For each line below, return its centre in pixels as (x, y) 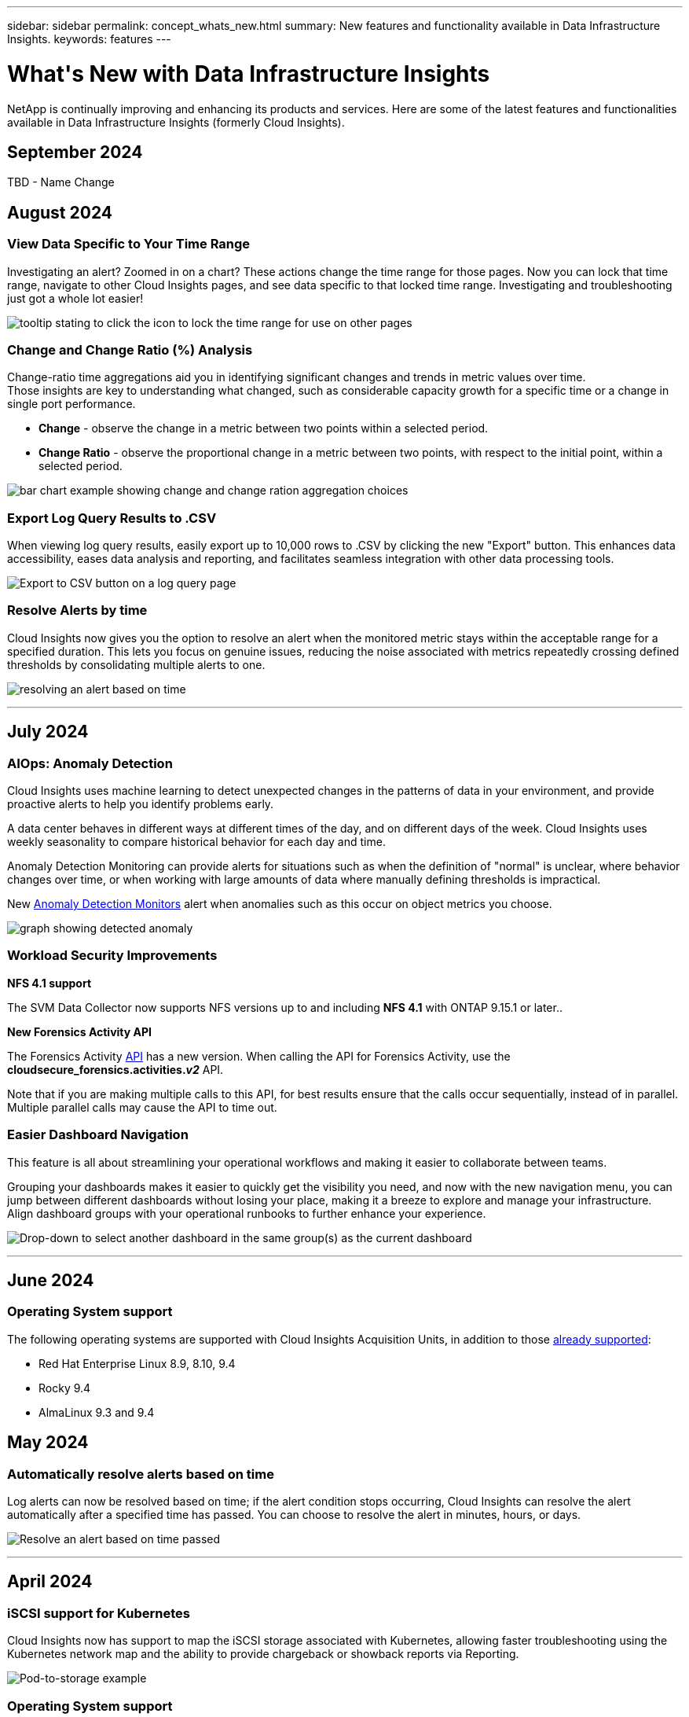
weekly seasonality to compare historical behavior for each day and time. (196, 842)
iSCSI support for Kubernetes (99, 1613)
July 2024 (48, 732)
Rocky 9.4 (65, 1388)
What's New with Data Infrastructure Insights (249, 74)
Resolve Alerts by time (77, 610)
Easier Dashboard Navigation (98, 1135)
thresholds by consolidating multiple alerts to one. (136, 664)
